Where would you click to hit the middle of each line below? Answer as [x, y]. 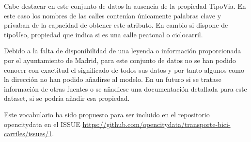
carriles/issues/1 [28, 134]
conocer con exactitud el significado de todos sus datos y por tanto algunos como [124, 70]
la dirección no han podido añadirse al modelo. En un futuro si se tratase [113, 79]
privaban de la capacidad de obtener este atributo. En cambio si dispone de [116, 25]
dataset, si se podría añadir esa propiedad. [67, 98]
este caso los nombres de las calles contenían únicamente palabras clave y [113, 15]
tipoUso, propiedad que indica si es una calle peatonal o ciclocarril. [103, 34]
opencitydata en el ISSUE [42, 124]
